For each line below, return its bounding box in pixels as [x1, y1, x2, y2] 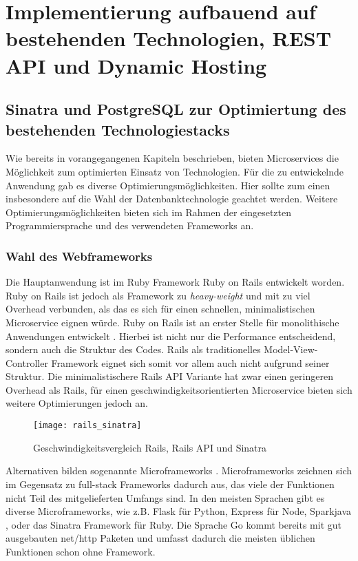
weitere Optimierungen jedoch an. [6, 396, 148, 410]
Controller [6, 355, 48, 370]
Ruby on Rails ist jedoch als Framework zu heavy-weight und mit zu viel [6, 288, 310, 302]
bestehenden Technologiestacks [6, 118, 230, 140]
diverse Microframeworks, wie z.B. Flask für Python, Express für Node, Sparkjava [6, 504, 352, 518]
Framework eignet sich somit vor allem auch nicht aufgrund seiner [51, 355, 330, 370]
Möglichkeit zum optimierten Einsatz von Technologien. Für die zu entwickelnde [6, 164, 344, 178]
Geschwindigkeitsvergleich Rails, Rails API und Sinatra [33, 440, 267, 454]
